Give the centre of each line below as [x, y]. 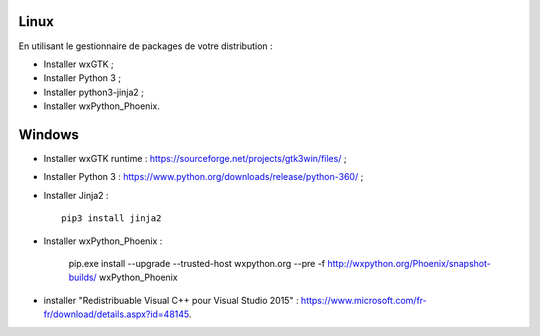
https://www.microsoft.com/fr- [363, 300]
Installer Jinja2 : [76, 195]
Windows [48, 134]
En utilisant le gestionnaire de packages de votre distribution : [146, 46]
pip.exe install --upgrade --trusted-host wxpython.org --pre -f [197, 263]
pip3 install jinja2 [111, 218]
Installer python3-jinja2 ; [94, 92]
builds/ [82, 277]
